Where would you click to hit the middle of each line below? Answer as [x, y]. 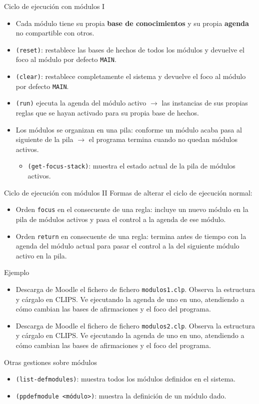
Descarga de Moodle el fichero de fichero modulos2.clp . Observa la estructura [135, 325]
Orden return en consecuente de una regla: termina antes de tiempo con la [131, 236]
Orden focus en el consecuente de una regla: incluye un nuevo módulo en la [132, 209]
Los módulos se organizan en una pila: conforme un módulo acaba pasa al [129, 129]
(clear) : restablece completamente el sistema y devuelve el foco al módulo [131, 76]
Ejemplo [17, 272]
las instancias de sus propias [205, 103]
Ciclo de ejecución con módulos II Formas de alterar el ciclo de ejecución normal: [128, 192]
